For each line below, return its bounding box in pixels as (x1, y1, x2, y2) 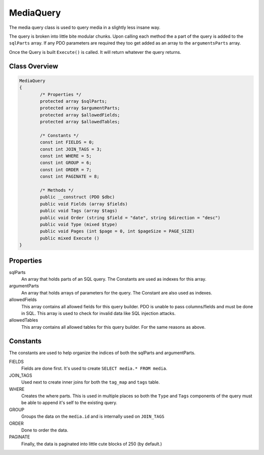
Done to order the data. (21, 427, 68, 433)
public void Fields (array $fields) (40, 201, 128, 206)
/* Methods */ (40, 187, 74, 193)
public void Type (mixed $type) (40, 222, 117, 227)
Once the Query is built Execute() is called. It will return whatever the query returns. (9, 49, 181, 55)
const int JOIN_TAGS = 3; (40, 146, 102, 152)
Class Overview (9, 62, 59, 70)
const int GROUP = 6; (40, 160, 92, 166)
